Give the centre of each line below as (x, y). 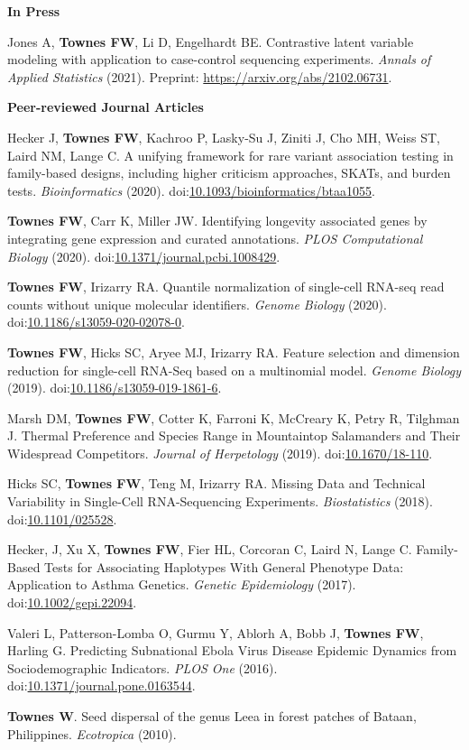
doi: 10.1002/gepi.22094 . (72, 602)
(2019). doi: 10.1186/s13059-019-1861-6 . (115, 388)
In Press (34, 11)
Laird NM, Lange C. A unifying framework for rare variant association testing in (230, 155)
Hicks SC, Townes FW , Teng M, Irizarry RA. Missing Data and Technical (216, 483)
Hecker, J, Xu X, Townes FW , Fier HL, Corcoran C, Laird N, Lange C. (210, 549)
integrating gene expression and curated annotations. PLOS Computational (215, 238)
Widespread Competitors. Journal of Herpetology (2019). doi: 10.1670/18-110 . (220, 453)
